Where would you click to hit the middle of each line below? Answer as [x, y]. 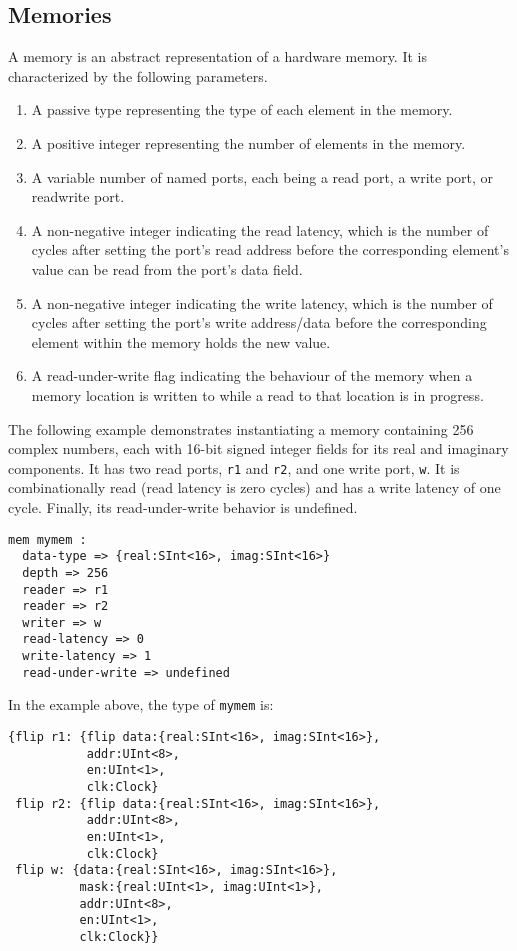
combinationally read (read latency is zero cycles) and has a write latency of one [254, 487]
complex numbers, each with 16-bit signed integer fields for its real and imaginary [258, 448]
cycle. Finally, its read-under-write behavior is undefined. [183, 506]
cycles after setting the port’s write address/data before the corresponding [259, 322]
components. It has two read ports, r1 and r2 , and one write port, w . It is [234, 467]
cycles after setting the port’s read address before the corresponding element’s [270, 249]
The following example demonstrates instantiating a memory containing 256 [241, 428]
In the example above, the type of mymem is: [141, 704]
